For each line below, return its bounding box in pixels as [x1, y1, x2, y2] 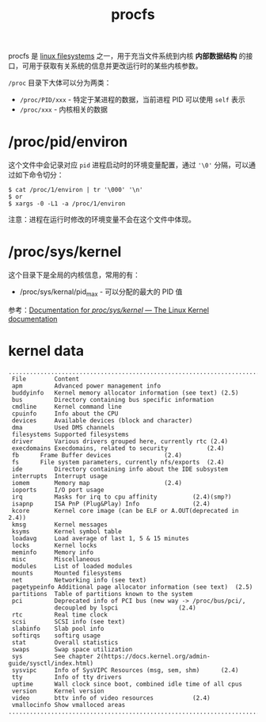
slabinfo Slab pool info [11, 625, 104, 632]
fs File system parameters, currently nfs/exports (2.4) [11, 458, 225, 466]
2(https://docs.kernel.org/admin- [96, 652, 211, 660]
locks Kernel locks [11, 541, 97, 549]
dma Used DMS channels [11, 423, 115, 431]
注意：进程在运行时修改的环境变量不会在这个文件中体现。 [8, 215, 196, 224]
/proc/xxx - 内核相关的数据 [19, 105, 108, 114]
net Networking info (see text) [11, 576, 147, 584]
